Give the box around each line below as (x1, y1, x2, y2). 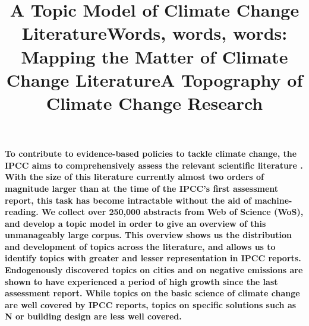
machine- (254, 194, 292, 206)
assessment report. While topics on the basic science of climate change (5, 287, 300, 299)
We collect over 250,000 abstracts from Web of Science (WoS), (42, 205, 304, 218)
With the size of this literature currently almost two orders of (5, 170, 264, 183)
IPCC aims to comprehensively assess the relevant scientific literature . (5, 159, 303, 171)
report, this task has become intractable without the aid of (5, 194, 251, 206)
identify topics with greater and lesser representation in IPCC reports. (5, 252, 301, 264)
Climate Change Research (46, 90, 263, 115)
